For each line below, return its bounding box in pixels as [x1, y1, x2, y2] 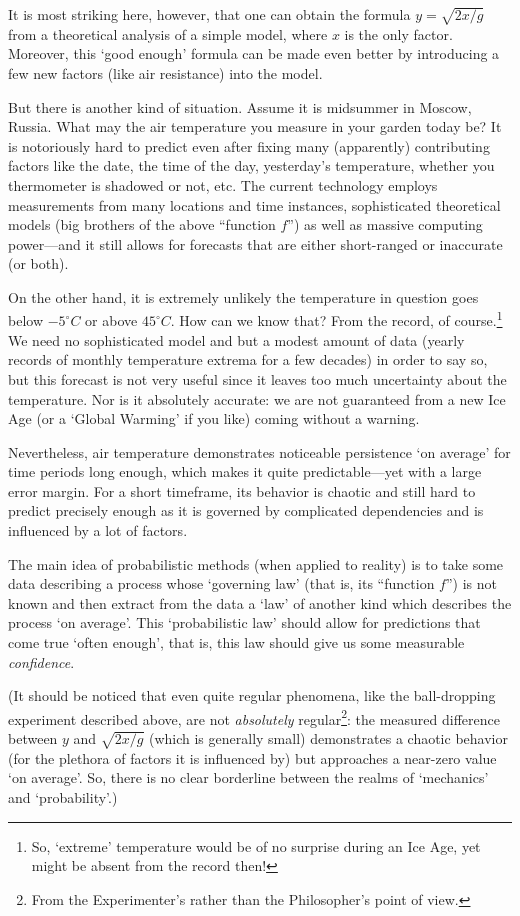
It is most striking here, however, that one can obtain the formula [8, 4, 411, 24]
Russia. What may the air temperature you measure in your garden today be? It [8, 116, 502, 137]
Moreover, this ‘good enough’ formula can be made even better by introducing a [8, 43, 500, 64]
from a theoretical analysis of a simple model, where [8, 23, 328, 44]
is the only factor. [344, 23, 453, 44]
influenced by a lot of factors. [8, 520, 188, 541]
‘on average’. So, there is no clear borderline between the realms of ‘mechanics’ [8, 767, 489, 788]
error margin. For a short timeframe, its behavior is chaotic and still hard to [8, 480, 476, 501]
